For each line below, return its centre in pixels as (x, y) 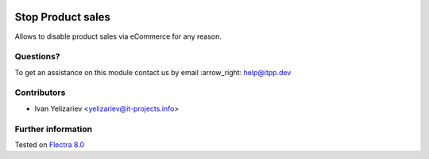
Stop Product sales (63, 17)
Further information (54, 129)
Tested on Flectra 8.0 (50, 144)
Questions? (37, 57)
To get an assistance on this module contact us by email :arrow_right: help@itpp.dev (153, 72)
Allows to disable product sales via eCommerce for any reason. (118, 36)
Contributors (40, 93)
